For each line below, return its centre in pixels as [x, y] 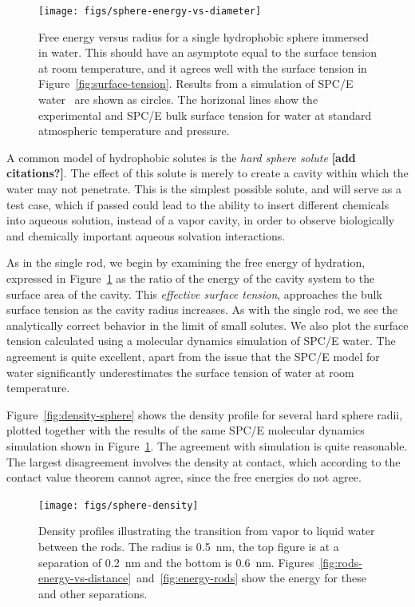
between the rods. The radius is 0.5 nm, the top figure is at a [189, 546]
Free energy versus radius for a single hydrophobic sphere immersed [204, 36]
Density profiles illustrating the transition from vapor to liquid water [207, 531]
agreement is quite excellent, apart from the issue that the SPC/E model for [193, 356]
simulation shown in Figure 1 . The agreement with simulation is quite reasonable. [207, 445]
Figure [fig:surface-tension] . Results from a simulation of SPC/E [196, 83]
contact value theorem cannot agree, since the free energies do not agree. [184, 477]
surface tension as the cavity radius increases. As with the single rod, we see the [202, 309]
